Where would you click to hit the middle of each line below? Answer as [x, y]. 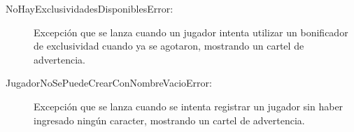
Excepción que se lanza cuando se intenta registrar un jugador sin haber [189, 106]
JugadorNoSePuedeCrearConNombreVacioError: [109, 83]
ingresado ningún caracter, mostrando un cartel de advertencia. [169, 120]
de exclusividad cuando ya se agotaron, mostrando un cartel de [169, 46]
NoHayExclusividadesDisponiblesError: [90, 8]
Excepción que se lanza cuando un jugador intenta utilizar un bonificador [191, 32]
